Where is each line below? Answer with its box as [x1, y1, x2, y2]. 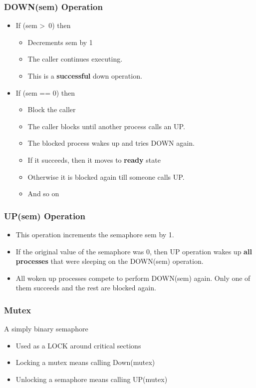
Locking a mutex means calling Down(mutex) [15, 357, 155, 367]
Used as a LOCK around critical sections [15, 340, 141, 350]
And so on [27, 188, 59, 199]
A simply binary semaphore [4, 323, 88, 334]
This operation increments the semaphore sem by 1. [15, 229, 174, 239]
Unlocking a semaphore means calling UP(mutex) [15, 373, 168, 384]
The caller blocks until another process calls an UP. [27, 121, 185, 131]
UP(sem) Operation [4, 209, 85, 222]
